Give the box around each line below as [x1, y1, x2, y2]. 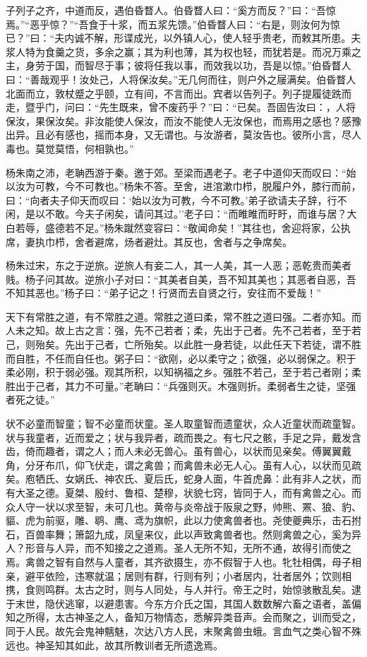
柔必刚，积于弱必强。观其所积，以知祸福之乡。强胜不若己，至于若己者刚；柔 [6, 365, 361, 379]
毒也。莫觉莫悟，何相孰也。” [6, 141, 134, 155]
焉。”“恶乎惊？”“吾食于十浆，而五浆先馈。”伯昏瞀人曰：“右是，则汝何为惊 [6, 16, 340, 31]
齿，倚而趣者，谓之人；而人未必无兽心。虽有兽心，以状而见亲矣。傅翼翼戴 [6, 444, 351, 458]
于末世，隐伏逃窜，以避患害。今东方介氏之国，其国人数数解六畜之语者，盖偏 [6, 596, 361, 610]
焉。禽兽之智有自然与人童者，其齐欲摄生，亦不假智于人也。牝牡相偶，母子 [6, 554, 351, 569]
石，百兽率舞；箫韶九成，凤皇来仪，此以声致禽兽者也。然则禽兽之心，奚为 [6, 526, 351, 541]
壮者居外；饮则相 [272, 568, 351, 583]
